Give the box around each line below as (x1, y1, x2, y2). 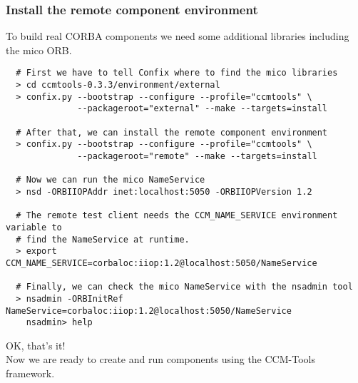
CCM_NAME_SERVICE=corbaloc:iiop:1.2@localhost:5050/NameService (6, 257, 317, 268)
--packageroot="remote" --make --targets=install (77, 151, 317, 161)
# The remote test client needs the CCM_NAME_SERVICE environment (16, 210, 338, 221)
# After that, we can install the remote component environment (16, 127, 328, 138)
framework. (6, 366, 55, 381)
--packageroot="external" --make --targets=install (77, 103, 328, 114)
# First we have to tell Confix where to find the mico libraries (16, 68, 338, 78)
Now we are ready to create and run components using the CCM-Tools (6, 352, 315, 367)
